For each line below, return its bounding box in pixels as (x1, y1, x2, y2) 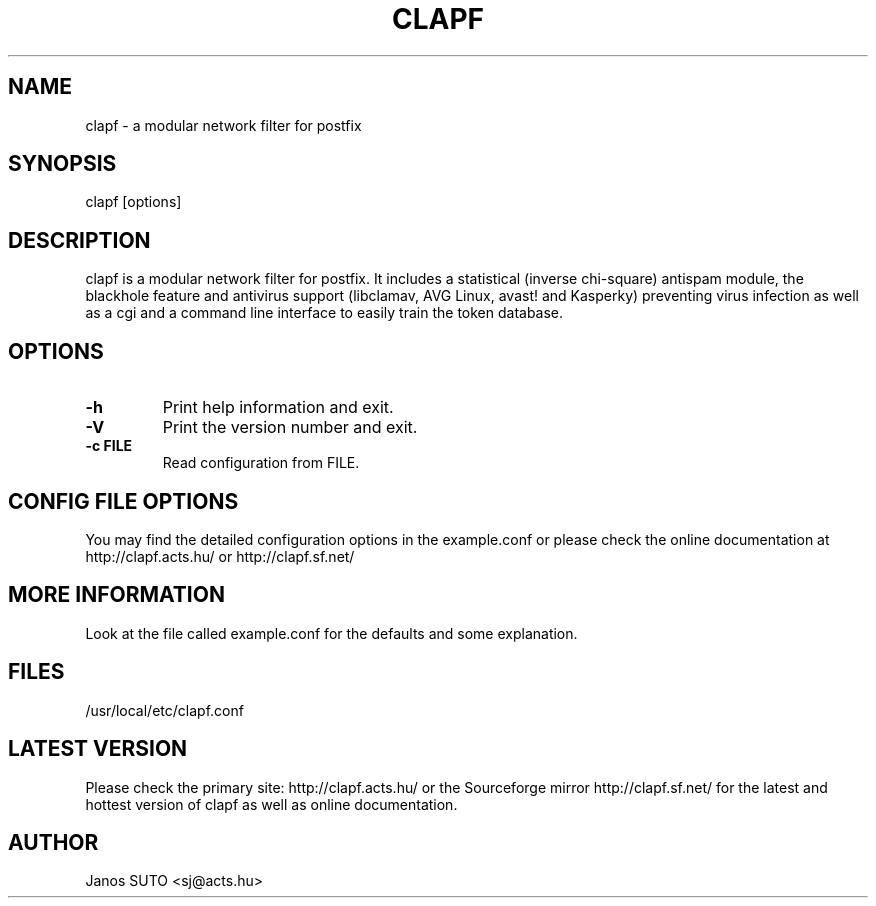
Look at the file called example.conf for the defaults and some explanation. (85, 624, 578, 642)
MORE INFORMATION (8, 582, 225, 608)
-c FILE (85, 437, 133, 455)
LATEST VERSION (8, 736, 188, 762)
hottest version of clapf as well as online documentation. (85, 795, 458, 813)
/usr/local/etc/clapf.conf (85, 701, 244, 719)
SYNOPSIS (8, 151, 117, 177)
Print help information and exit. (162, 397, 394, 418)
